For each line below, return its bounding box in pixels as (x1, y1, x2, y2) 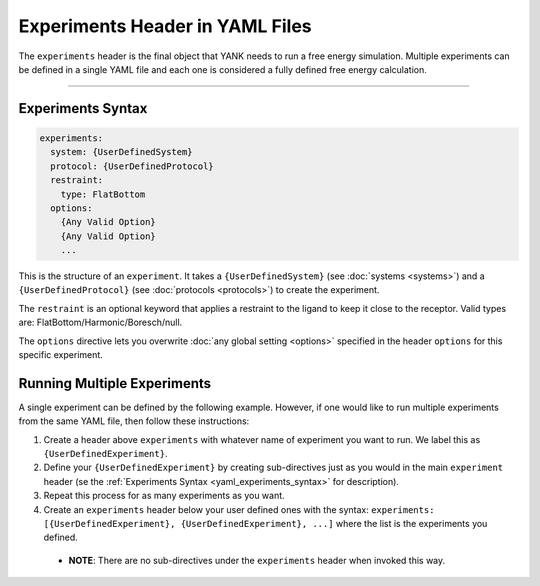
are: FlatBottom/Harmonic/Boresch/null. (18, 316, 183, 329)
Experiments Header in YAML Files (18, 15, 312, 37)
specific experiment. (18, 349, 104, 360)
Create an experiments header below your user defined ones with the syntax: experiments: (43, 503, 435, 515)
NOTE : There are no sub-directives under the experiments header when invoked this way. (68, 554, 446, 566)
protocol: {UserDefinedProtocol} (50, 160, 214, 172)
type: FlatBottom (60, 188, 146, 200)
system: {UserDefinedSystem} (50, 146, 194, 158)
